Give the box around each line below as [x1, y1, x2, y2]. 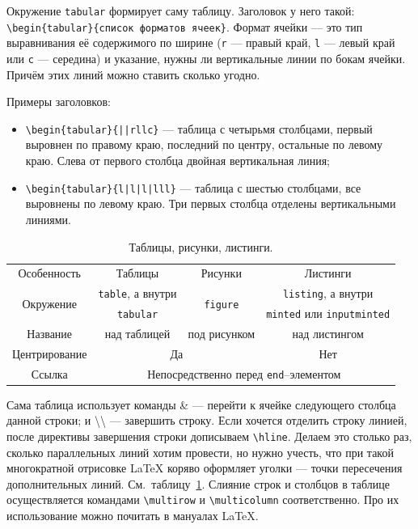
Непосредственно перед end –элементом [147, 365, 341, 382]
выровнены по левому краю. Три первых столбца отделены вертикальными [25, 195, 396, 212]
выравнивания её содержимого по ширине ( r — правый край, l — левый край [6, 34, 395, 51]
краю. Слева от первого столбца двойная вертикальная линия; [25, 152, 330, 169]
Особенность [18, 264, 81, 281]
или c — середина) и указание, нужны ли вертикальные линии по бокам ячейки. [6, 49, 406, 66]
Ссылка [31, 365, 68, 382]
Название [27, 325, 73, 341]
